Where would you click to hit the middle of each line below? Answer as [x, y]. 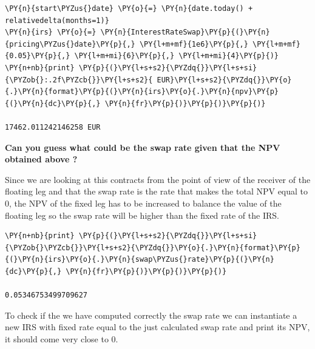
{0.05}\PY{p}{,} [38, 56]
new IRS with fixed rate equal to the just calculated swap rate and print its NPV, [157, 327]
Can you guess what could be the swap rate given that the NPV [143, 147]
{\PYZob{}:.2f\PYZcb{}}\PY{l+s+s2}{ [79, 80]
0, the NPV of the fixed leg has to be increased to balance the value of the [143, 203]
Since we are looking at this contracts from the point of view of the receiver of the [158, 179]
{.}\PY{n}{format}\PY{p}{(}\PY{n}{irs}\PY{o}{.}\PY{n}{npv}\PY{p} [142, 92]
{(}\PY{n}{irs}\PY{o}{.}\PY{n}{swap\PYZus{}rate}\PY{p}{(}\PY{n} [140, 260]
